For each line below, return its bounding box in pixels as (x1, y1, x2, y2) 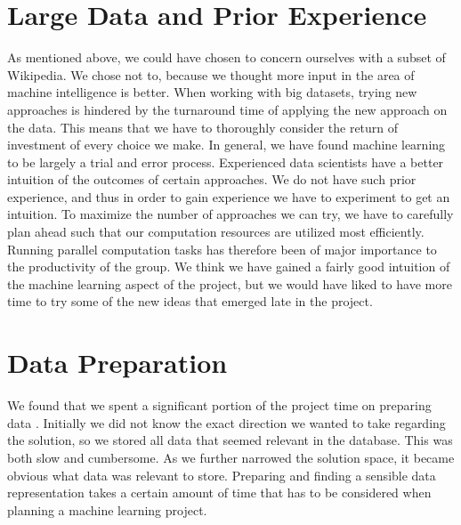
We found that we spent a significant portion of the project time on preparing (7, 396, 432, 415)
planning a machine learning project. (7, 500, 207, 519)
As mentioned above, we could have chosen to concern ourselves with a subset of (7, 48, 446, 67)
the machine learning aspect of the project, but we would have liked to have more (7, 274, 452, 293)
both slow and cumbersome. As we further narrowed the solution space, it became (7, 448, 455, 466)
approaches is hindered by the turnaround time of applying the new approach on (7, 100, 448, 118)
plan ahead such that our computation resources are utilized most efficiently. (7, 222, 425, 241)
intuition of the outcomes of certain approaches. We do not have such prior (7, 170, 417, 189)
